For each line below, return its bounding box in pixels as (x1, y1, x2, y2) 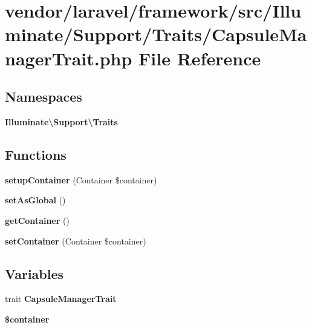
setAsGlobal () (5, 194, 66, 206)
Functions (5, 145, 67, 163)
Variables (5, 264, 64, 283)
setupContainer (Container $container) (5, 173, 157, 186)
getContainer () (5, 214, 70, 226)
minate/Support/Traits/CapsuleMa (5, 22, 307, 47)
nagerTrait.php (5, 45, 132, 70)
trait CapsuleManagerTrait (5, 292, 117, 305)
